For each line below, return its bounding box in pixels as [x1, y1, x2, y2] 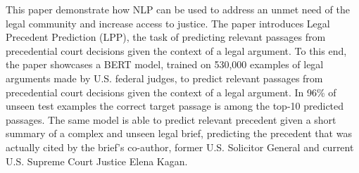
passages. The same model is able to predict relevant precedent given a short [6, 112, 336, 127]
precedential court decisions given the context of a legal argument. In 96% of [6, 84, 336, 99]
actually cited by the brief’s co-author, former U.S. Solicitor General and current [6, 139, 354, 154]
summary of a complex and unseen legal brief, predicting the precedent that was [6, 126, 352, 141]
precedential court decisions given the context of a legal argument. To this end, [6, 43, 347, 58]
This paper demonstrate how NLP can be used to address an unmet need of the [6, 2, 350, 16]
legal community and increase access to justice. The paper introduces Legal [6, 15, 330, 30]
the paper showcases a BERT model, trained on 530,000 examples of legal [6, 57, 324, 72]
